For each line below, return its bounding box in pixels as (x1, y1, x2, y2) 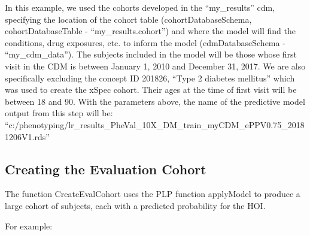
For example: (5, 219, 53, 232)
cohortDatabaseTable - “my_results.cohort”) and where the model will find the (5, 25, 296, 37)
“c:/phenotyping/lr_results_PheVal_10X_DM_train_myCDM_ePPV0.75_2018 (5, 118, 305, 131)
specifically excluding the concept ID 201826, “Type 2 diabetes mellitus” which (5, 71, 295, 84)
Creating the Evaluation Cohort (5, 159, 206, 178)
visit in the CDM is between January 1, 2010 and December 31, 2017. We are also (5, 59, 306, 72)
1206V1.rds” (5, 130, 50, 143)
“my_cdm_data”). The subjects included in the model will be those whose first (5, 48, 297, 60)
